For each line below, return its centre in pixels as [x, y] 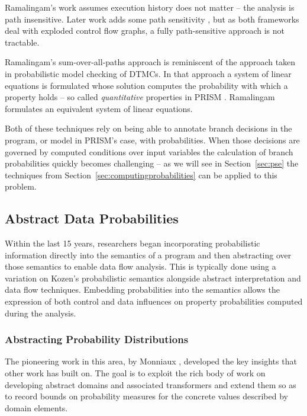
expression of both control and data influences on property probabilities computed [154, 301]
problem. [21, 186]
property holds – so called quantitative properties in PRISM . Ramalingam [140, 97]
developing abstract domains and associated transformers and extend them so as [151, 384]
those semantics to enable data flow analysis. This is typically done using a [140, 266]
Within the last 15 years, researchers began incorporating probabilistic [133, 243]
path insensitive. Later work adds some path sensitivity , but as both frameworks [152, 19]
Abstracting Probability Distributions [97, 339]
